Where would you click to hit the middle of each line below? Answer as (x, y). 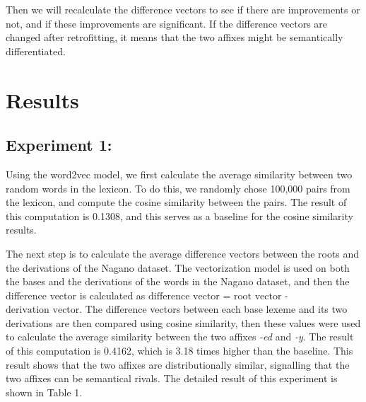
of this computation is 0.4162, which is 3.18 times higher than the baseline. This (179, 351)
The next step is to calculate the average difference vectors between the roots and (183, 253)
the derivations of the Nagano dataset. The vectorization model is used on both (178, 267)
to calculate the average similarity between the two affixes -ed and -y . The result (180, 337)
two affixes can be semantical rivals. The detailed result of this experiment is (172, 378)
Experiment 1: (59, 145)
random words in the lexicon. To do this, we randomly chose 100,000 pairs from (178, 188)
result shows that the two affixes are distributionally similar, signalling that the (178, 364)
